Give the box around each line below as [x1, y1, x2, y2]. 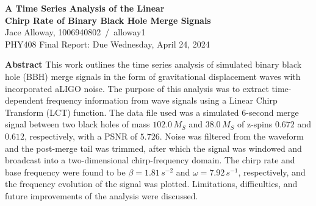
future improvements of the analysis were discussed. [5, 189, 198, 202]
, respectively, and [238, 165, 306, 178]
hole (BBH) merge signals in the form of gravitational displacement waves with [5, 69, 301, 82]
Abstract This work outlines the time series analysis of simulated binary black [5, 58, 302, 71]
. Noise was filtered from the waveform [159, 129, 304, 142]
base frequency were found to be [5, 165, 126, 178]
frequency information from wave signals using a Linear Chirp [46, 94, 278, 107]
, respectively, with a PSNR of [24, 129, 138, 142]
